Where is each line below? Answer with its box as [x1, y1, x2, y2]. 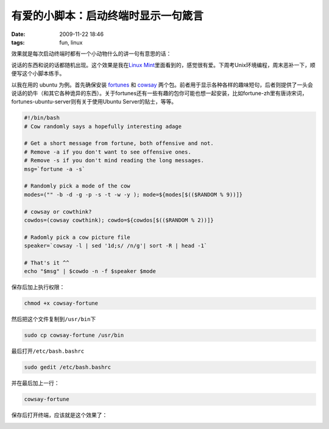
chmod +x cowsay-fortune [24, 300, 99, 307]
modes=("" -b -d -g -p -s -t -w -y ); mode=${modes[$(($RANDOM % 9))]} [24, 191, 243, 198]
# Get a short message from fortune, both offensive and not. [24, 140, 214, 147]
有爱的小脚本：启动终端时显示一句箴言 [11, 9, 204, 23]
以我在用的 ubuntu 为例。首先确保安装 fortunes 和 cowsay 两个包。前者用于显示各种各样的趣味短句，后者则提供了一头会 [11, 81, 313, 88]
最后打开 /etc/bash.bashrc [11, 347, 85, 355]
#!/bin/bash [24, 115, 60, 121]
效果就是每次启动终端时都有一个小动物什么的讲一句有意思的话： [11, 50, 172, 57]
